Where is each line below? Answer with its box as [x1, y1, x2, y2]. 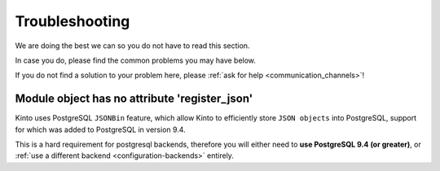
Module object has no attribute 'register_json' [15, 92, 253, 106]
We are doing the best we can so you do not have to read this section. [15, 41, 250, 50]
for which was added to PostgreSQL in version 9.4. [15, 125, 187, 134]
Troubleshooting [15, 12, 130, 30]
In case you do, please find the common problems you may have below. [15, 55, 257, 65]
